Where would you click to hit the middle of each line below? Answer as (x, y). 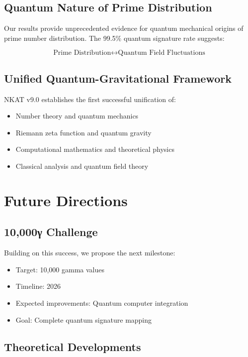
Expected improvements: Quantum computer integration (102, 302)
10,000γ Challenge (51, 232)
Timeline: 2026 (38, 286)
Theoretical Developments (73, 346)
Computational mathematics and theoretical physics (95, 149)
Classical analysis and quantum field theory (82, 166)
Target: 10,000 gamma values (60, 269)
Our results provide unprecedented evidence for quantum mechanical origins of (124, 28)
